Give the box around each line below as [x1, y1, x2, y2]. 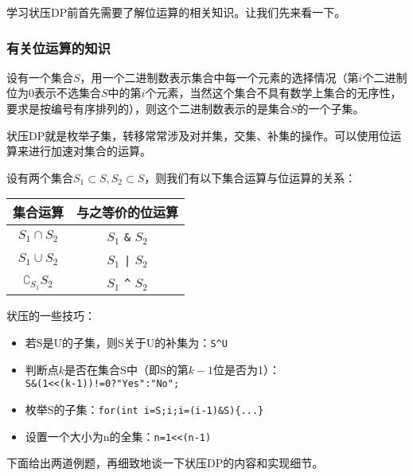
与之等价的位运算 [76, 203, 179, 222]
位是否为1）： [213, 361, 281, 377]
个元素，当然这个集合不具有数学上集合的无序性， [145, 84, 402, 101]
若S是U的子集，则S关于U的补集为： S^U [25, 334, 228, 350]
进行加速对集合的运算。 [28, 142, 151, 159]
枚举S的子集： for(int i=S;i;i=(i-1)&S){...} [25, 400, 264, 417]
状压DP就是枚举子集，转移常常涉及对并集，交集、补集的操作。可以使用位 [6, 127, 391, 143]
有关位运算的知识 [6, 37, 111, 57]
